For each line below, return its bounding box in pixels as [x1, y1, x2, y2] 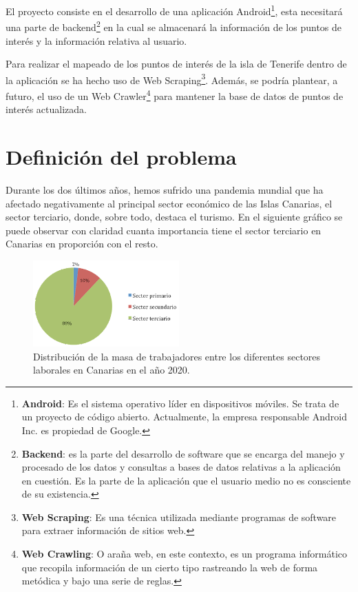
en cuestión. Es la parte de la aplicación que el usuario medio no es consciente [21, 473, 351, 487]
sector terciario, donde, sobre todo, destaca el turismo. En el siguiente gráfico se [6, 210, 343, 224]
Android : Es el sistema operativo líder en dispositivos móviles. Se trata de [21, 396, 339, 410]
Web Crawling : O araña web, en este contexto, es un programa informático [21, 547, 348, 561]
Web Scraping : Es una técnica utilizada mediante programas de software [21, 509, 337, 524]
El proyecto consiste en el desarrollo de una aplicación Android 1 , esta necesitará [6, 2, 343, 18]
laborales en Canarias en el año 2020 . [33, 363, 190, 377]
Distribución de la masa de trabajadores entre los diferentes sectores [33, 349, 321, 363]
